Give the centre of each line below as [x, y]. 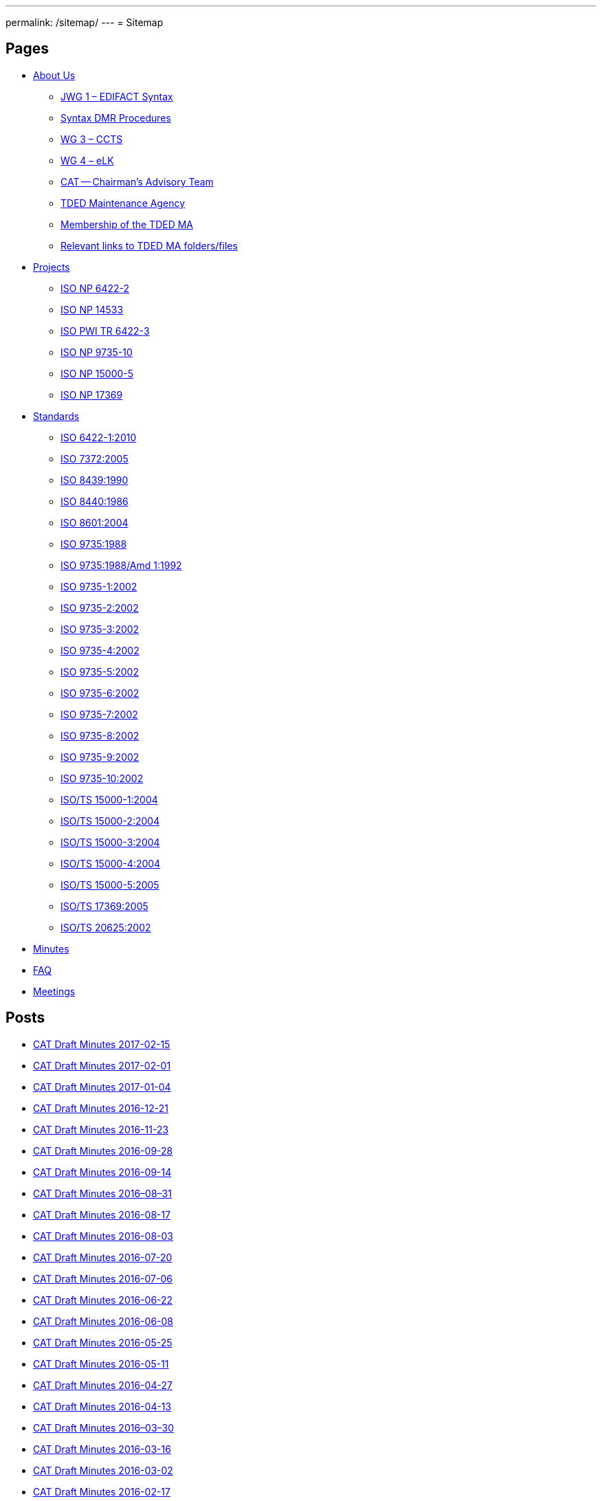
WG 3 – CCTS [92, 139]
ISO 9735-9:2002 [100, 757]
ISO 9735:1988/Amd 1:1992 [121, 565]
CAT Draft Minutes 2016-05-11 [101, 1364]
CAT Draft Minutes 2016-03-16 [102, 1449]
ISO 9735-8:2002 [100, 735]
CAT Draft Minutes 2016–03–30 [104, 1427]
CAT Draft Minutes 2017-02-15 [102, 1044]
